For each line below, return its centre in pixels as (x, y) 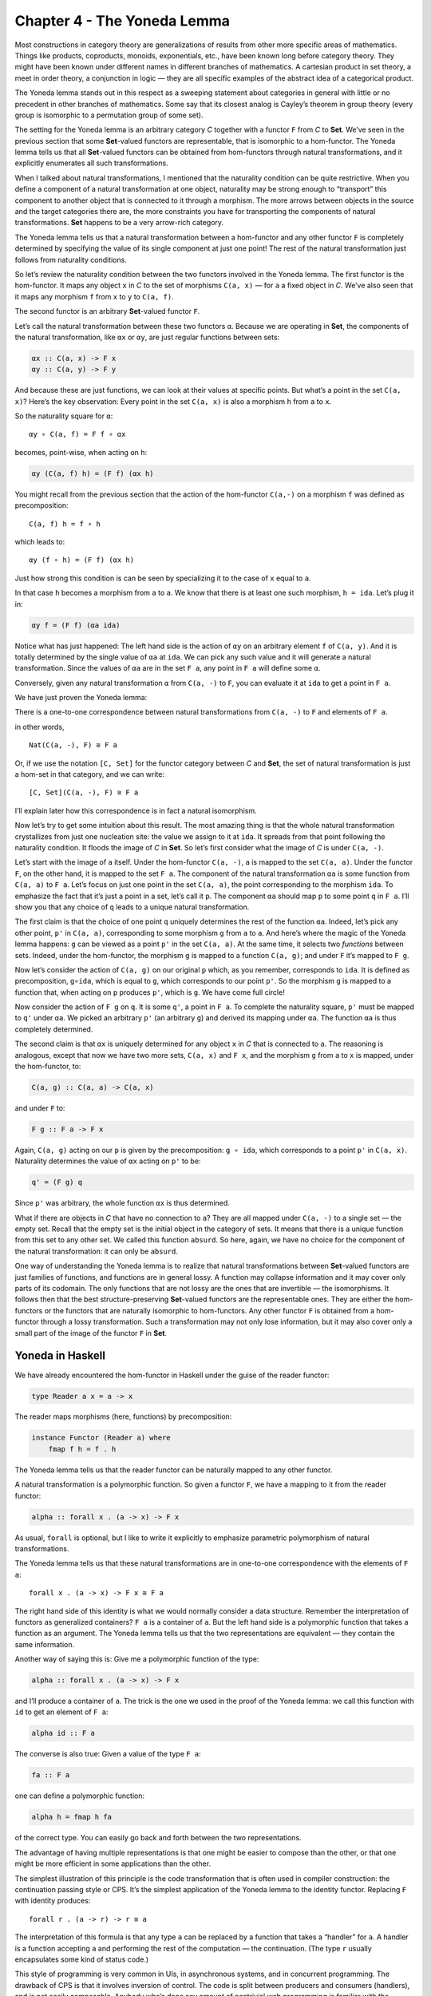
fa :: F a (51, 1775)
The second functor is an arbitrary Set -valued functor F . (107, 311)
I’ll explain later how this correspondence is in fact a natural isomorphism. (136, 810)
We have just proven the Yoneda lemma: (81, 698)
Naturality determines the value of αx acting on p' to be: (108, 1161)
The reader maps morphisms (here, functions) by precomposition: (123, 1416)
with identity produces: (53, 1901)
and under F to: (40, 1108)
